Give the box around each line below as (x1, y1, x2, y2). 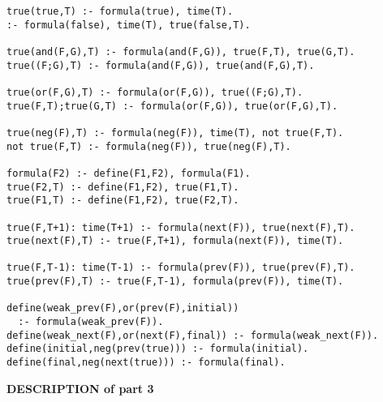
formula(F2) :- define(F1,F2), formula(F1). (6, 167, 251, 179)
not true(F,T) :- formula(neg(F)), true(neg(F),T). (6, 140, 291, 152)
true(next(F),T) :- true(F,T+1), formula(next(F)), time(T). (6, 235, 344, 247)
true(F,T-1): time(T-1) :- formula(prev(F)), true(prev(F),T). (6, 262, 355, 274)
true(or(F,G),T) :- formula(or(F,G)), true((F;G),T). (6, 86, 303, 98)
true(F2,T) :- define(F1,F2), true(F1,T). (6, 181, 239, 193)
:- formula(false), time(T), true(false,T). (6, 19, 251, 31)
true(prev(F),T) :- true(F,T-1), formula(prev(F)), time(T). (6, 276, 344, 288)
